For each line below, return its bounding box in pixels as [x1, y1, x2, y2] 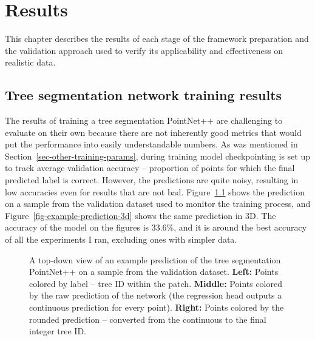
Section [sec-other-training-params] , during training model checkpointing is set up [5, 149, 310, 162]
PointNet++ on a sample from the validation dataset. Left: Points [29, 265, 279, 278]
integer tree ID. [29, 325, 86, 337]
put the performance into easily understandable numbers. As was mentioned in [5, 138, 298, 150]
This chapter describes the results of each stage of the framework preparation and [5, 32, 309, 45]
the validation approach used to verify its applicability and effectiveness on [5, 44, 283, 56]
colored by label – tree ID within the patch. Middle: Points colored [29, 277, 282, 289]
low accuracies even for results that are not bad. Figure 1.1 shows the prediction [5, 185, 305, 198]
